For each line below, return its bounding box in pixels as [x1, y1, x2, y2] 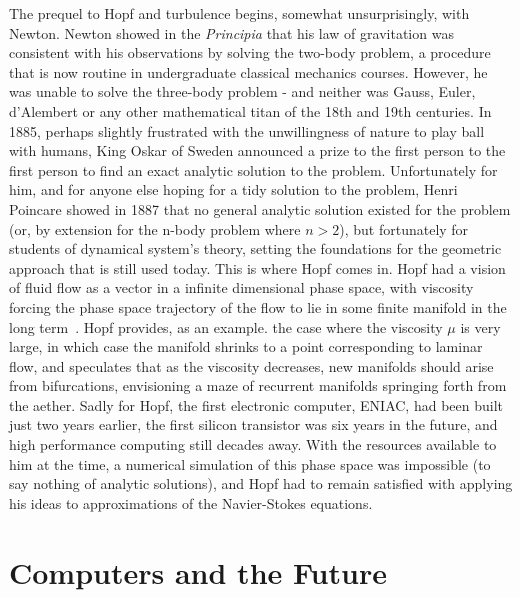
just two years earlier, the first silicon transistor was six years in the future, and [9, 414, 498, 435]
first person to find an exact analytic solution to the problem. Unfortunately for [9, 159, 498, 180]
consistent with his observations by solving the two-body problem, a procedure [9, 42, 491, 63]
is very [460, 316, 501, 337]
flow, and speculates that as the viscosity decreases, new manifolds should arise [9, 355, 494, 376]
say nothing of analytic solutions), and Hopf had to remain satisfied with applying [9, 473, 513, 494]
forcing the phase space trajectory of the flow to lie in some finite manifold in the [9, 296, 507, 317]
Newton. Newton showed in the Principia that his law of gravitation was [9, 22, 454, 43]
